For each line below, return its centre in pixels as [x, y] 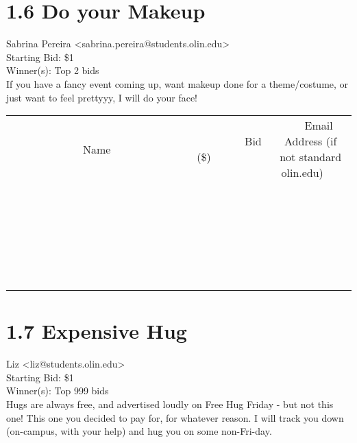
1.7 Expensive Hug [97, 331]
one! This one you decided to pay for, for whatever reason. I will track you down [175, 417]
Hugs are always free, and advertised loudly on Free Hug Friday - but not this [170, 404]
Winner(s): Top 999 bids [58, 391]
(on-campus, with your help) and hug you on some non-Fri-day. [139, 431]
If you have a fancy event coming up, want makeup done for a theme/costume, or [177, 83]
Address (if [311, 141]
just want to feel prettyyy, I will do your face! [102, 97]
